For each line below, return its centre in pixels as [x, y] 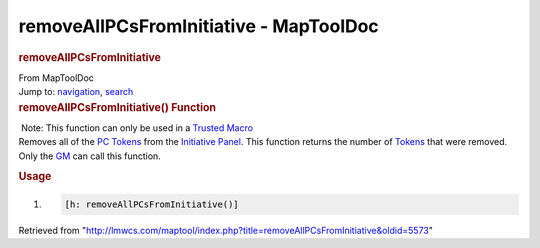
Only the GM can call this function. [90, 156]
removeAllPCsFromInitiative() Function [117, 107]
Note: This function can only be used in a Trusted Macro [137, 127]
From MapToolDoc [56, 77]
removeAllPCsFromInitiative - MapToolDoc [198, 26]
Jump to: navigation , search [76, 92]
